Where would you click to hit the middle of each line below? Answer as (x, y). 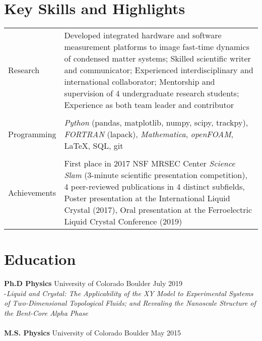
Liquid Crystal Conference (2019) (123, 221)
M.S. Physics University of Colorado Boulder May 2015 (93, 333)
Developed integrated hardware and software (143, 35)
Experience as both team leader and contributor (149, 105)
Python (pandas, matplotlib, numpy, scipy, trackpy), (156, 123)
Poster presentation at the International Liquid (147, 198)
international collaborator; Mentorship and (140, 82)
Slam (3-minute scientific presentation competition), (156, 175)
